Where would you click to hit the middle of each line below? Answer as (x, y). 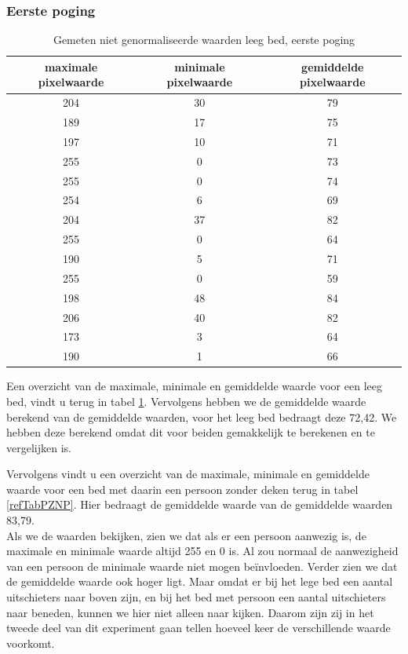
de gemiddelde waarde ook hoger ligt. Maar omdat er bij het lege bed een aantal (200, 581)
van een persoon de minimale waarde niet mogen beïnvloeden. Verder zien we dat (202, 566)
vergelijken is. (39, 447)
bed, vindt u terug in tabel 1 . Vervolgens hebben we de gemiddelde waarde (186, 401)
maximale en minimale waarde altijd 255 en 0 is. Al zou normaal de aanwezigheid (202, 551)
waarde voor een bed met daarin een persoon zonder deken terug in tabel (182, 489)
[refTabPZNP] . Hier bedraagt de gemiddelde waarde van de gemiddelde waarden (200, 504)
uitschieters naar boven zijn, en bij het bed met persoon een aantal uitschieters (196, 597)
